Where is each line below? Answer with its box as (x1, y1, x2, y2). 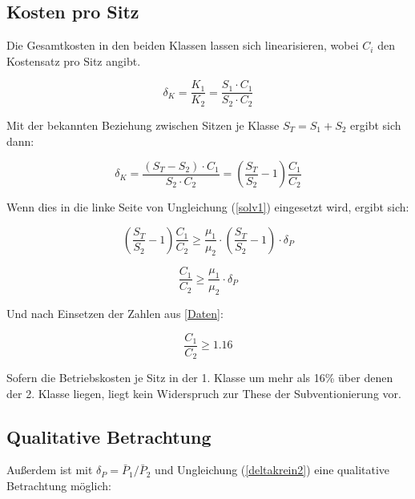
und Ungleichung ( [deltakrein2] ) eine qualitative (155, 461, 390, 478)
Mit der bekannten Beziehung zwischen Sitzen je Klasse (6, 116, 280, 133)
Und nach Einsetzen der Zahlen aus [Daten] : (6, 304, 224, 321)
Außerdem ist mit (6, 461, 93, 478)
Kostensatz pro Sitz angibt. (6, 52, 141, 69)
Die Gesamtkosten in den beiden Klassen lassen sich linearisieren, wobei (6, 37, 359, 54)
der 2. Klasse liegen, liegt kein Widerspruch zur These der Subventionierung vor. (6, 384, 401, 401)
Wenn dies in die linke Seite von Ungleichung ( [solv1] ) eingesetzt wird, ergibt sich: (6, 199, 409, 215)
